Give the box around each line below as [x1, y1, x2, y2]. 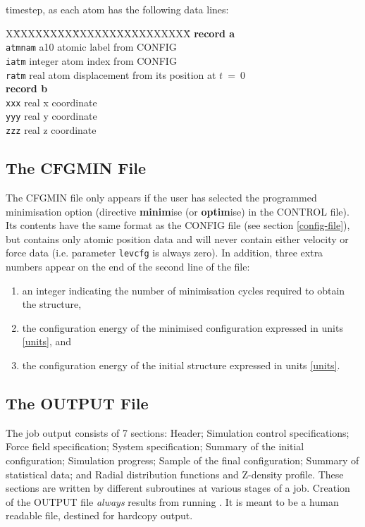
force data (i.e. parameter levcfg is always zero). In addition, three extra [6, 245, 323, 260]
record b [6, 81, 48, 96]
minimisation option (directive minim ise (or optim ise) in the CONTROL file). [6, 204, 349, 218]
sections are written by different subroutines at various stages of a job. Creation [6, 480, 350, 495]
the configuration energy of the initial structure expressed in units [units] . [22, 357, 340, 372]
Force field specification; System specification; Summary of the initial [6, 439, 304, 454]
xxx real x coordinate [6, 94, 97, 109]
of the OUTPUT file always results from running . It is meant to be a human [6, 494, 339, 509]
